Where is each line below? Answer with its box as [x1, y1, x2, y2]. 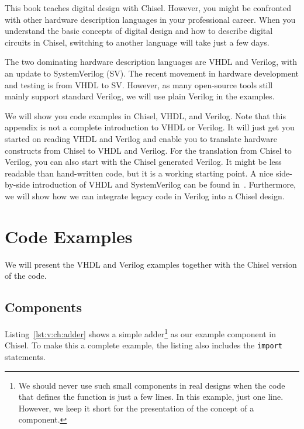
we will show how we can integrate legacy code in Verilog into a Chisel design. [5, 189, 285, 202]
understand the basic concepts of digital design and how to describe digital [5, 25, 273, 37]
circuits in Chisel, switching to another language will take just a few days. [5, 36, 270, 48]
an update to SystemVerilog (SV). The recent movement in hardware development [5, 67, 299, 79]
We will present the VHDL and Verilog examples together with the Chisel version [5, 258, 297, 270]
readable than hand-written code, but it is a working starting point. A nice [5, 167, 274, 179]
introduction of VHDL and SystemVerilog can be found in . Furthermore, [32, 178, 296, 191]
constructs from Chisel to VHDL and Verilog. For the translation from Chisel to [5, 144, 292, 156]
